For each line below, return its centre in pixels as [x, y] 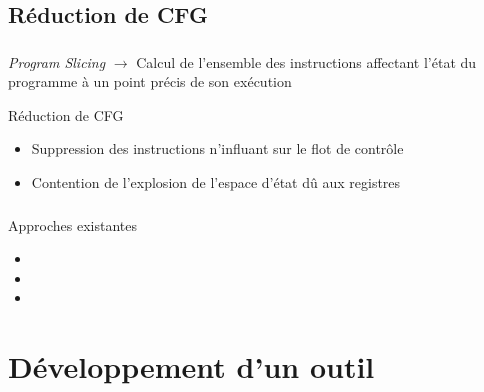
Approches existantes [72, 224]
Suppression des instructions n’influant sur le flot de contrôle [217, 148]
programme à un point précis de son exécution [150, 81]
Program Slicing [57, 61]
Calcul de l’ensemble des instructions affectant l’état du [306, 61]
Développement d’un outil [191, 366]
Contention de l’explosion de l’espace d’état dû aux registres [216, 182]
